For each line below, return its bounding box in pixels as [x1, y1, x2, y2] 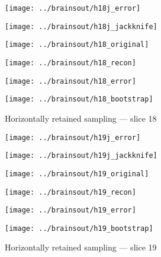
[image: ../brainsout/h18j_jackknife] [5, 22, 157, 31]
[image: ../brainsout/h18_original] [5, 40, 149, 49]
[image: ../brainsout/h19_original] [5, 169, 149, 178]
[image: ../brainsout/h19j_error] [5, 133, 141, 142]
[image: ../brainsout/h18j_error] [5, 4, 141, 12]
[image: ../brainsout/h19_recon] [5, 188, 136, 196]
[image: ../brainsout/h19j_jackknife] [5, 151, 157, 160]
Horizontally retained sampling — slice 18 [5, 112, 157, 124]
